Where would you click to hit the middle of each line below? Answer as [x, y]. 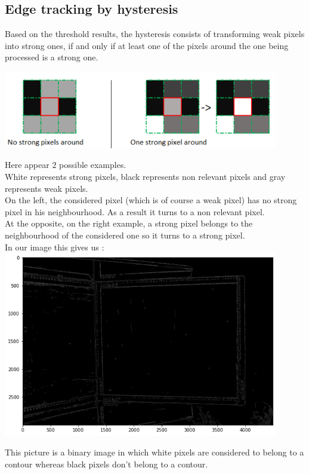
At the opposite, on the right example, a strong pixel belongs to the [129, 223]
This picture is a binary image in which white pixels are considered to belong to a [154, 452]
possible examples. [93, 165]
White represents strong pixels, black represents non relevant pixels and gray [145, 176]
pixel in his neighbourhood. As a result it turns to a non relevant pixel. [135, 211]
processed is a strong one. [52, 57]
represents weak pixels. [47, 188]
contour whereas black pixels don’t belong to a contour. [106, 464]
